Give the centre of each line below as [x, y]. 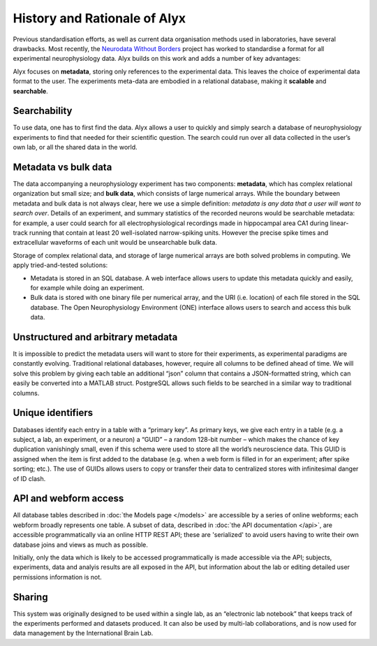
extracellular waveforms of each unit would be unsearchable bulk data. [115, 243]
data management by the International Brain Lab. [83, 633]
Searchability [43, 111]
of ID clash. [29, 478]
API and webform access [68, 499]
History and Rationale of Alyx [99, 18]
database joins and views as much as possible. [80, 545]
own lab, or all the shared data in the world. [75, 148]
